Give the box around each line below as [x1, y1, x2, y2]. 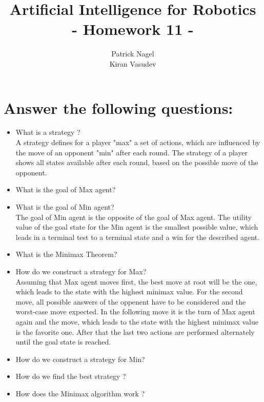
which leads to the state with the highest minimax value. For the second [15, 286, 243, 297]
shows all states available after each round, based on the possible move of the [15, 157, 258, 168]
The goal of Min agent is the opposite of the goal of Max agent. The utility [15, 211, 252, 222]
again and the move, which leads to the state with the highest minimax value [15, 316, 258, 327]
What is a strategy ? [15, 127, 80, 137]
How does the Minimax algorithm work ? [15, 388, 145, 398]
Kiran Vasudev [109, 58, 156, 69]
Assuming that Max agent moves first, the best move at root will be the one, [15, 276, 257, 287]
